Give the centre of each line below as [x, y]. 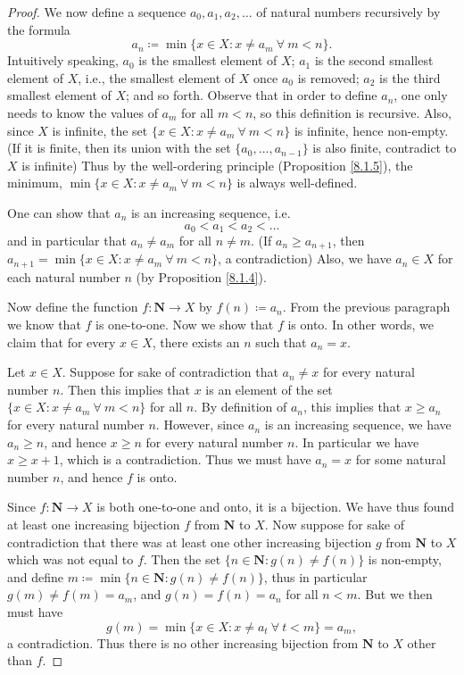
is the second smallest [374, 60]
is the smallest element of [208, 60]
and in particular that [67, 240]
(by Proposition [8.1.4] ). [201, 276]
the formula [39, 29]
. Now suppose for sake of [334, 525]
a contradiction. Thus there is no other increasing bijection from [183, 642]
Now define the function [73, 307]
